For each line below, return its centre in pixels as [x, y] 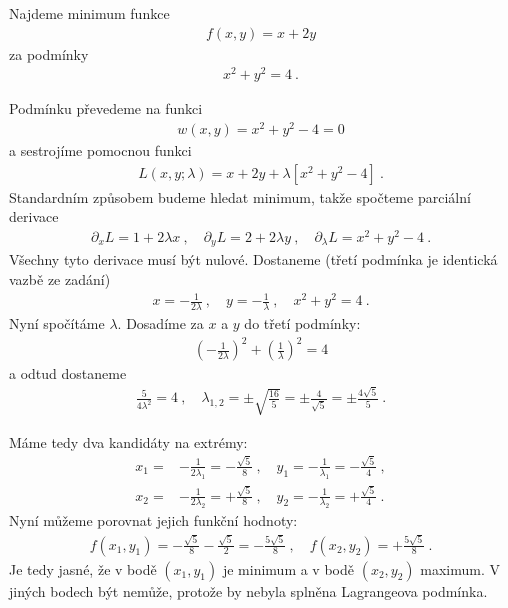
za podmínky [49, 53]
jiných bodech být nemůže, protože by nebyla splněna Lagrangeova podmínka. [248, 590]
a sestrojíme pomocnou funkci [100, 150]
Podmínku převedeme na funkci [106, 108]
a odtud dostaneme [68, 373]
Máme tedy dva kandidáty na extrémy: [128, 441]
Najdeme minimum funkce [89, 13]
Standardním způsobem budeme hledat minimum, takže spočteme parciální [240, 196]
